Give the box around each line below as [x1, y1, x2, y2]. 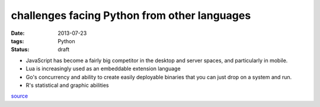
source [11, 92, 28, 100]
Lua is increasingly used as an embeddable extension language [25, 65, 181, 72]
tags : [11, 37, 24, 44]
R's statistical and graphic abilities [25, 82, 109, 89]
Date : [11, 30, 25, 37]
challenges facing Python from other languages [11, 9, 251, 22]
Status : [11, 46, 30, 53]
